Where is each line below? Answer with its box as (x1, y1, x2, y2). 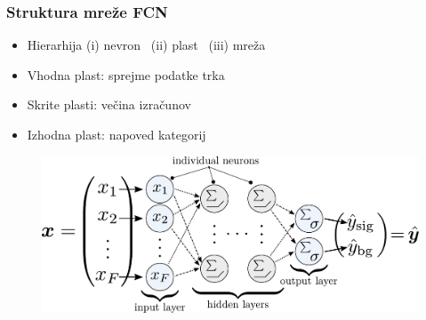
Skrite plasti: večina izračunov (27, 95, 191, 114)
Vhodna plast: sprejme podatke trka (27, 65, 225, 84)
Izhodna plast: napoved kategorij (27, 125, 206, 143)
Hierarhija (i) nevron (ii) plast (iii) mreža (27, 36, 266, 54)
